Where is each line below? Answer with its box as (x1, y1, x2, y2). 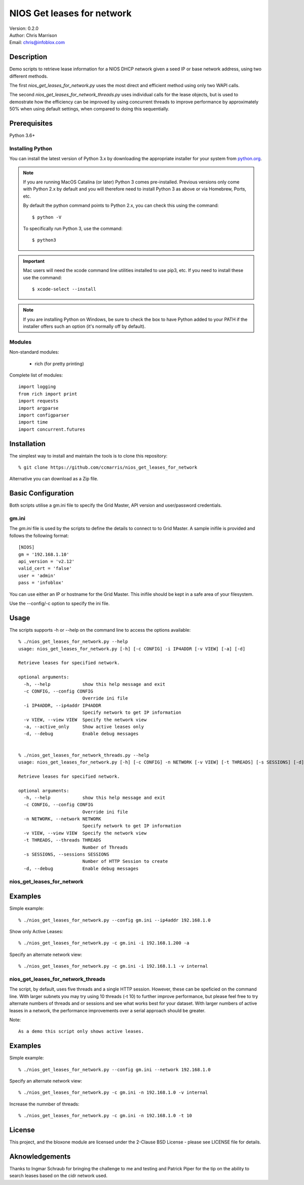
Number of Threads (82, 844, 128, 850)
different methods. (9, 73, 48, 79)
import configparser (18, 412, 69, 418)
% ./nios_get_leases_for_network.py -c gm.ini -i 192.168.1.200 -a (18, 940, 189, 946)
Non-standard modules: (9, 349, 59, 355)
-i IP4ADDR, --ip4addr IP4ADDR (23, 702, 101, 708)
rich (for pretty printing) (34, 360, 85, 367)
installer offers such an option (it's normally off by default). (23, 323, 146, 329)
